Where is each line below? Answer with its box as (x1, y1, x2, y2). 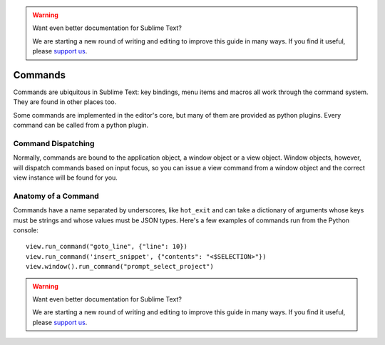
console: (13, 226, 39, 235)
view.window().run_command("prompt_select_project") (26, 262, 214, 271)
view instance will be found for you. (13, 173, 118, 182)
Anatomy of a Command (13, 191, 99, 201)
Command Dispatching (13, 139, 95, 149)
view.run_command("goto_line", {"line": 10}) (26, 242, 188, 251)
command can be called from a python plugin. (13, 121, 149, 130)
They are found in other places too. (13, 98, 117, 106)
